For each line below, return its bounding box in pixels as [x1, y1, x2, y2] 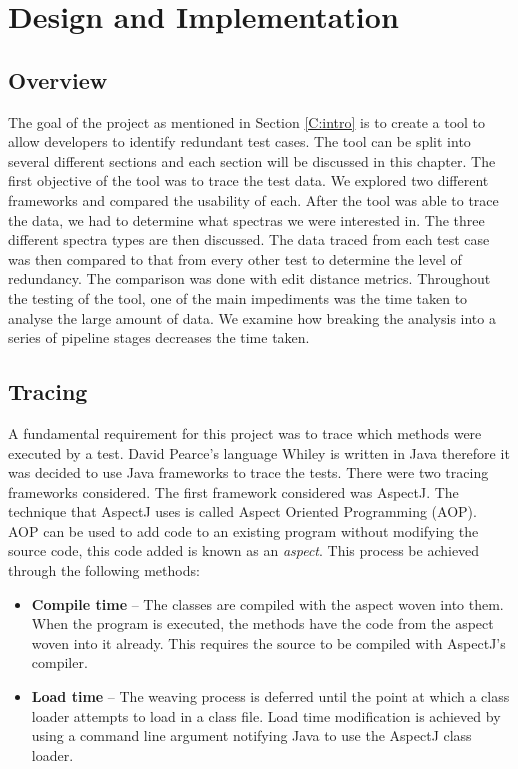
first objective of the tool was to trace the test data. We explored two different [8, 170, 489, 191]
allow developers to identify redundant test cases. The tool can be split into [8, 131, 471, 152]
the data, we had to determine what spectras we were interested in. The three [8, 209, 485, 230]
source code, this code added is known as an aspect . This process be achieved [8, 540, 480, 561]
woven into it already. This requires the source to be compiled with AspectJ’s [31, 632, 506, 653]
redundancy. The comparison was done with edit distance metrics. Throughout [8, 268, 491, 289]
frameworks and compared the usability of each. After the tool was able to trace [8, 189, 499, 210]
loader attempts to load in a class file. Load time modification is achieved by [31, 705, 501, 726]
